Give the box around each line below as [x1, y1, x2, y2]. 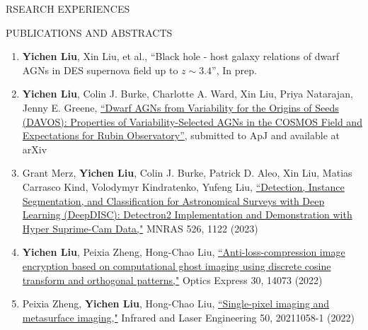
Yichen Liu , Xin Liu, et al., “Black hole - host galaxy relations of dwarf [22, 49, 339, 64]
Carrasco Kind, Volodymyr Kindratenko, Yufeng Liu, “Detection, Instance [22, 179, 345, 194]
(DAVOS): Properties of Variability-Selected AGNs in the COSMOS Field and [22, 114, 362, 129]
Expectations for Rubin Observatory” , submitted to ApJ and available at [22, 128, 340, 143]
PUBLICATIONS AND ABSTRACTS [6, 25, 173, 40]
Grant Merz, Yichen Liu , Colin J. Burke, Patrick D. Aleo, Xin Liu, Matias [22, 165, 352, 180]
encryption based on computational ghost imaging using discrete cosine [22, 258, 331, 273]
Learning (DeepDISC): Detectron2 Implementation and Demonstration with [22, 207, 352, 222]
